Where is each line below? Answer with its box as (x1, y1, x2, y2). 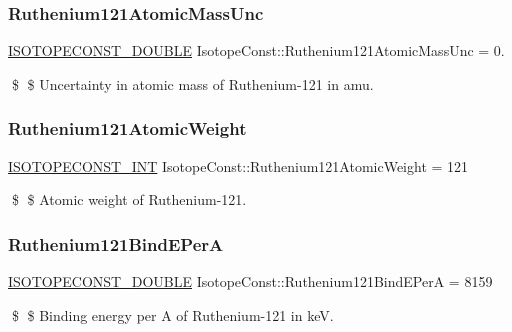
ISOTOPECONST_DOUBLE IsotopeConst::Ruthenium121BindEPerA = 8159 (8, 271, 493, 292)
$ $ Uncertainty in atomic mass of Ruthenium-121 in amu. (11, 73, 374, 94)
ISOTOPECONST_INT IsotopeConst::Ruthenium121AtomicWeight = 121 (8, 155, 469, 176)
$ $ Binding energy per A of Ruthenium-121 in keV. (11, 304, 334, 325)
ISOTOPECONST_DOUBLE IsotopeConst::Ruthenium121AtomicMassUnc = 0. (8, 40, 505, 61)
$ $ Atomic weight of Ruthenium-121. (11, 189, 247, 210)
